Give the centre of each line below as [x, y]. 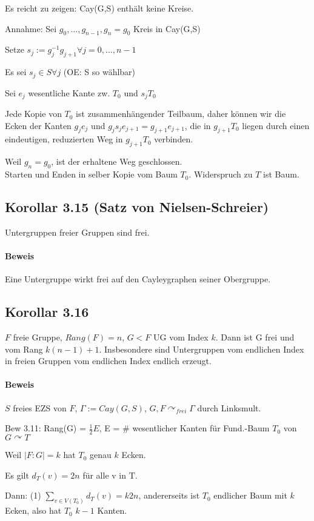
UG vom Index [181, 337]
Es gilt [17, 475]
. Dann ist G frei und [255, 337]
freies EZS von [40, 407]
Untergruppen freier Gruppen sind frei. [77, 232]
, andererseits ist [169, 495]
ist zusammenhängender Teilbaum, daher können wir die [181, 114]
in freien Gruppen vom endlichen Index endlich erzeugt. [108, 361]
